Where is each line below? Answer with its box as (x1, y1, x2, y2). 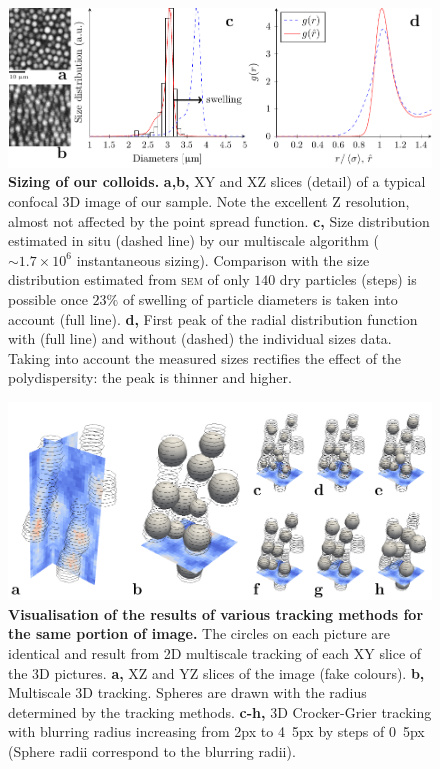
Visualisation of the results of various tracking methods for (8, 603, 424, 624)
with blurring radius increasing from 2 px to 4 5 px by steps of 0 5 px (8, 721, 425, 742)
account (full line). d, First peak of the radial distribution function (8, 308, 418, 329)
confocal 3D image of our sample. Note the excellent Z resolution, (8, 191, 410, 212)
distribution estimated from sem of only (8, 269, 250, 290)
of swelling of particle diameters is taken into (122, 289, 398, 309)
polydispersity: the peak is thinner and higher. (8, 367, 292, 388)
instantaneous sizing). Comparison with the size (76, 249, 370, 270)
